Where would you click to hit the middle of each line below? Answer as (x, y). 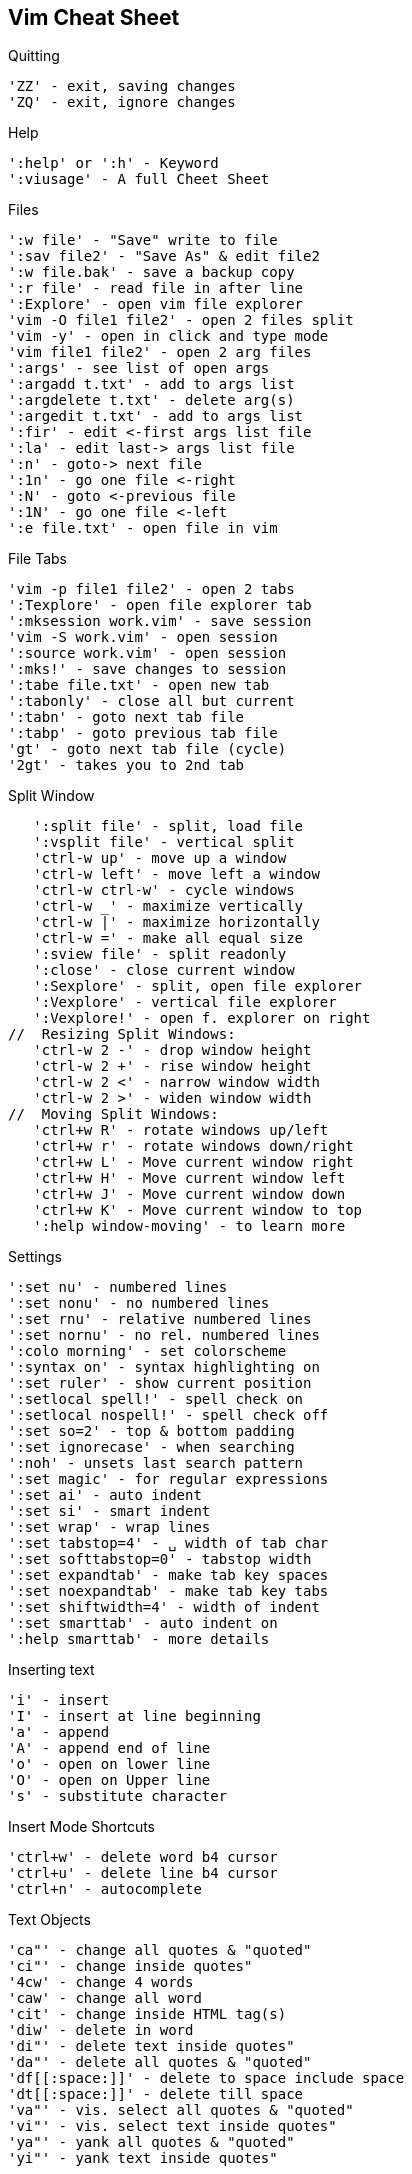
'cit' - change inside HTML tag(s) (147, 2014)
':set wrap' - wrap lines (109, 1527)
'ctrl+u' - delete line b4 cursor (143, 1873)
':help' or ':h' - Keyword (113, 163)
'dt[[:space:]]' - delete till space (156, 2094)
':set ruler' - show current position (160, 1383)
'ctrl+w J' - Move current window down (189, 1194)
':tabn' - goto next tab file (126, 717)
